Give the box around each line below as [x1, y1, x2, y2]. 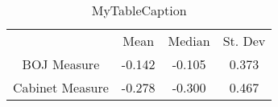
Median [168, 31, 210, 50]
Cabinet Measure [13, 78, 109, 97]
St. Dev [222, 31, 266, 50]
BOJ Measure [22, 55, 100, 73]
